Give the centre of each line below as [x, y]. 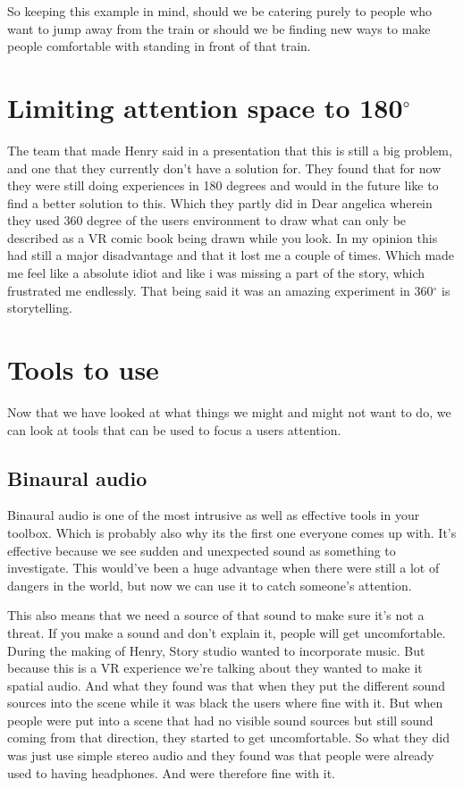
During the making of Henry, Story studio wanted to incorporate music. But [216, 650]
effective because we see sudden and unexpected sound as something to [202, 550]
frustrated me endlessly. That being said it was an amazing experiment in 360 [220, 290]
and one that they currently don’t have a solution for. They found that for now [224, 168]
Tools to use [83, 369]
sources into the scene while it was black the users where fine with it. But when [225, 703]
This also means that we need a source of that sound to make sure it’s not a [216, 615]
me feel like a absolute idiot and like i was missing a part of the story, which [216, 273]
